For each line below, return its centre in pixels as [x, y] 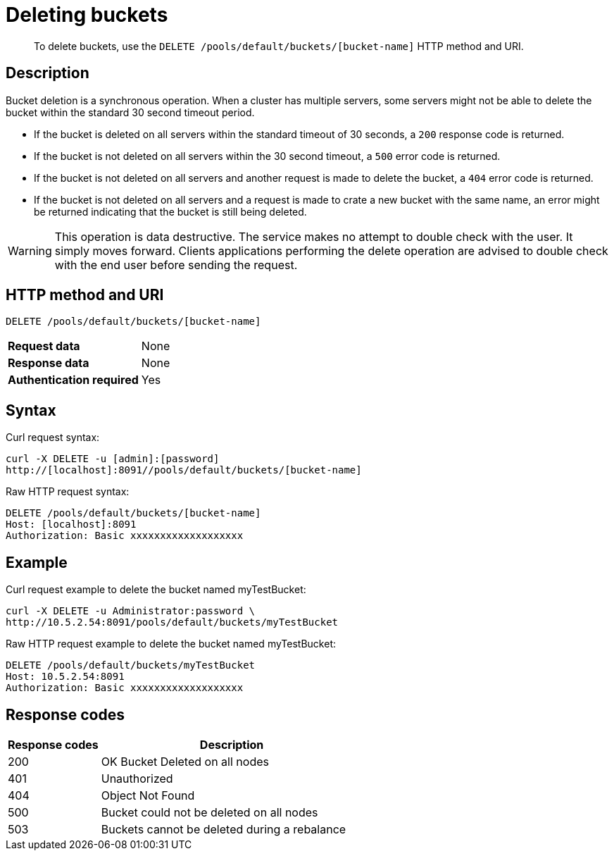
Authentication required [73, 380]
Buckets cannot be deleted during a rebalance [224, 829]
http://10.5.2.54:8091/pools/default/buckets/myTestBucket [172, 622]
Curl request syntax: [53, 438]
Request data [44, 346]
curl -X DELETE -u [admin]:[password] [113, 459]
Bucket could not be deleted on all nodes [209, 812]
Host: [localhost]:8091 [71, 525]
